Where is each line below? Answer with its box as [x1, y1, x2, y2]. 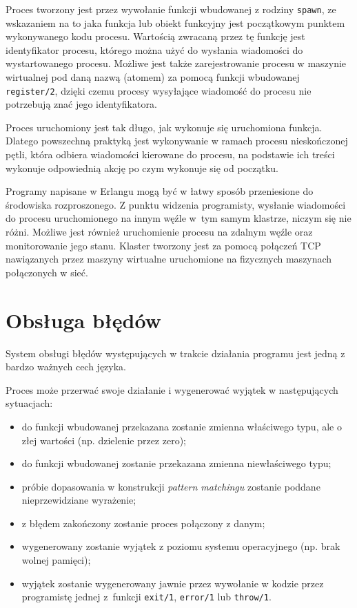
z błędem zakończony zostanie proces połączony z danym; [21, 515, 265, 530]
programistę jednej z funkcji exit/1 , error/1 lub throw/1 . [21, 589, 272, 604]
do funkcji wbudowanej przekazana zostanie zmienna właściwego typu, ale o [21, 419, 342, 433]
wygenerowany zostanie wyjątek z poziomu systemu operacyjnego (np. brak [21, 539, 340, 553]
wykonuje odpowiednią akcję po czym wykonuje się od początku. [6, 160, 278, 175]
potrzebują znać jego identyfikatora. [6, 97, 157, 111]
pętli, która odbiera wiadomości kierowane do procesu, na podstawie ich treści [6, 147, 335, 162]
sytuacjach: [6, 396, 53, 410]
